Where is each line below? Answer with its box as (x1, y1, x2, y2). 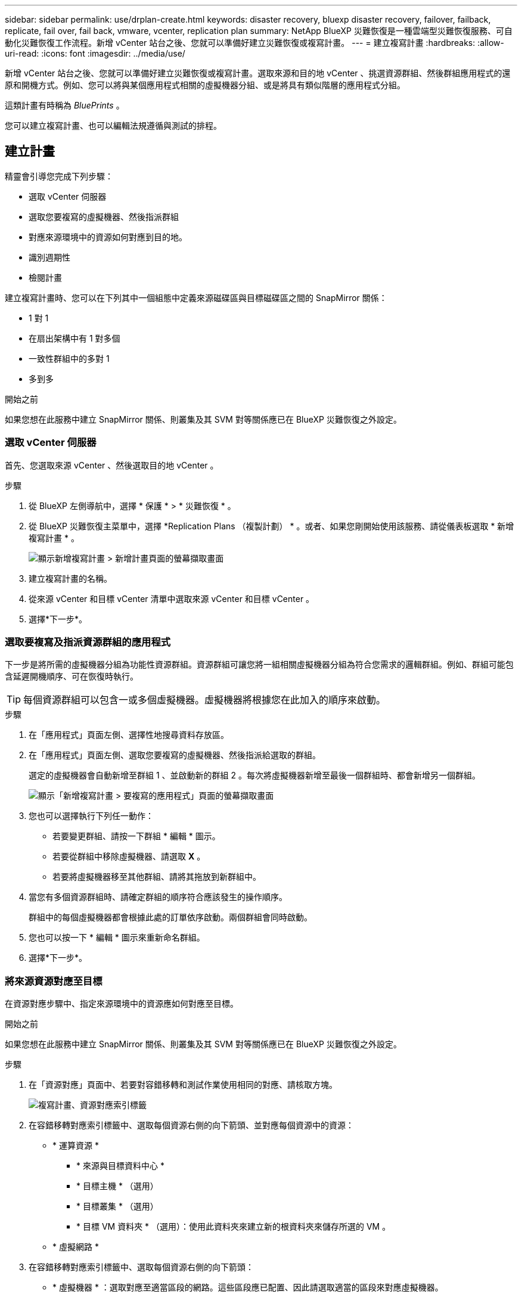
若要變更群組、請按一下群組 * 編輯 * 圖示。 (52, 831, 220, 842)
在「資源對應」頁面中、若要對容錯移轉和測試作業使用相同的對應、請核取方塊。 (29, 1079, 337, 1090)
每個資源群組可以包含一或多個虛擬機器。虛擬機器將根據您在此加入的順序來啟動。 (23, 694, 386, 706)
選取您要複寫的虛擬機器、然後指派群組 (29, 211, 179, 222)
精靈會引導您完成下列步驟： (5, 170, 113, 181)
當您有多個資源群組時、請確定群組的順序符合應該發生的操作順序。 (29, 892, 287, 902)
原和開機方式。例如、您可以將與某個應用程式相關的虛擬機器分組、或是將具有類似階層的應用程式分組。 (5, 80, 405, 90)
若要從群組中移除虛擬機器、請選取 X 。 (52, 851, 206, 862)
